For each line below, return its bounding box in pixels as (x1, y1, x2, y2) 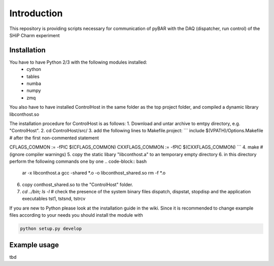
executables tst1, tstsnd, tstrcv (22, 196, 86, 202)
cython (26, 66, 42, 72)
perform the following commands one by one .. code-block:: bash (9, 158, 147, 164)
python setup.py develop (20, 226, 82, 231)
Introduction (9, 8, 63, 19)
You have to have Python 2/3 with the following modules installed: (9, 59, 147, 65)
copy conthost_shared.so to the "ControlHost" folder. (22, 181, 133, 188)
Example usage (9, 241, 59, 249)
